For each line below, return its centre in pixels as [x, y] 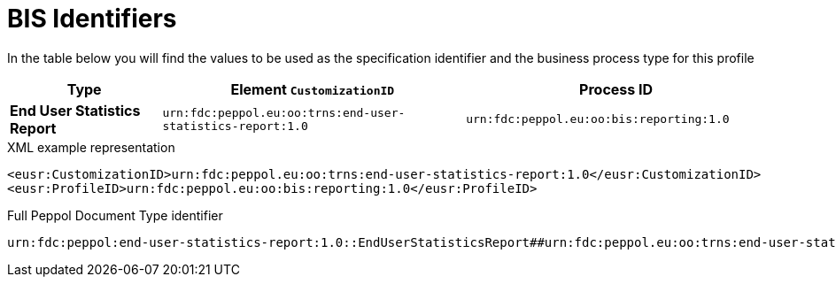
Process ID [616, 89]
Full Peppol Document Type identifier [115, 215]
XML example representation [91, 147]
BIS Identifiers [92, 19]
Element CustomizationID [313, 89]
